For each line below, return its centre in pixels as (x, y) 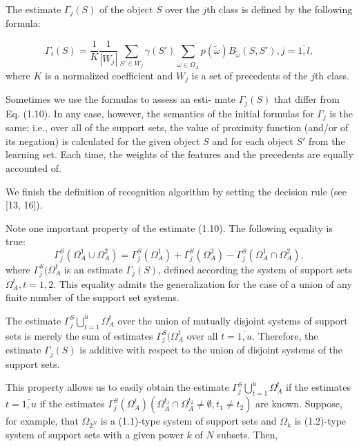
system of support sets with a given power (95, 434)
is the (341, 113)
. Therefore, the (285, 335)
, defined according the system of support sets (255, 269)
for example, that (42, 421)
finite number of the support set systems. (93, 297)
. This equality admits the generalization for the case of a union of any (203, 283)
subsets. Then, (248, 434)
